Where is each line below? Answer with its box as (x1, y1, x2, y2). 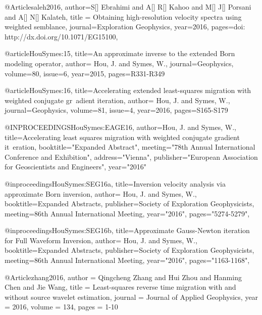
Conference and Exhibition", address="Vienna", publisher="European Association (5, 151, 258, 162)
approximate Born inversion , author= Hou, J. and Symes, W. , (5, 188, 197, 199)
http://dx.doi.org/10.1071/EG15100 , (5, 31, 118, 41)
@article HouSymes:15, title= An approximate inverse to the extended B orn (5, 48, 235, 59)
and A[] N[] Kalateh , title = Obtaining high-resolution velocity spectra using (5, 11, 242, 22)
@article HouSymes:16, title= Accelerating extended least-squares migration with (5, 85, 251, 96)
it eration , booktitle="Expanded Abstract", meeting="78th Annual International (5, 142, 255, 152)
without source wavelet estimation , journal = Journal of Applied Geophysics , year (5, 291, 258, 302)
